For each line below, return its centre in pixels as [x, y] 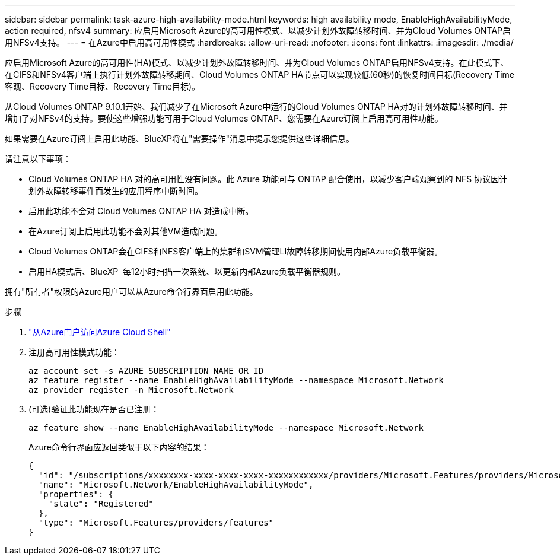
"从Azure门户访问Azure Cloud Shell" [100, 332]
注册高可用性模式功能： [74, 352]
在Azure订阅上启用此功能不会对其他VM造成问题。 [126, 231]
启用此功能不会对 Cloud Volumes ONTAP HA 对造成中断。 [141, 211]
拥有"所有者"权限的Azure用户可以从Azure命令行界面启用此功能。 [131, 292]
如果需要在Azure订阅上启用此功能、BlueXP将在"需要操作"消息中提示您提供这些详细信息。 [179, 139]
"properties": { [76, 494]
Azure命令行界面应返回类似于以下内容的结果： [119, 447]
